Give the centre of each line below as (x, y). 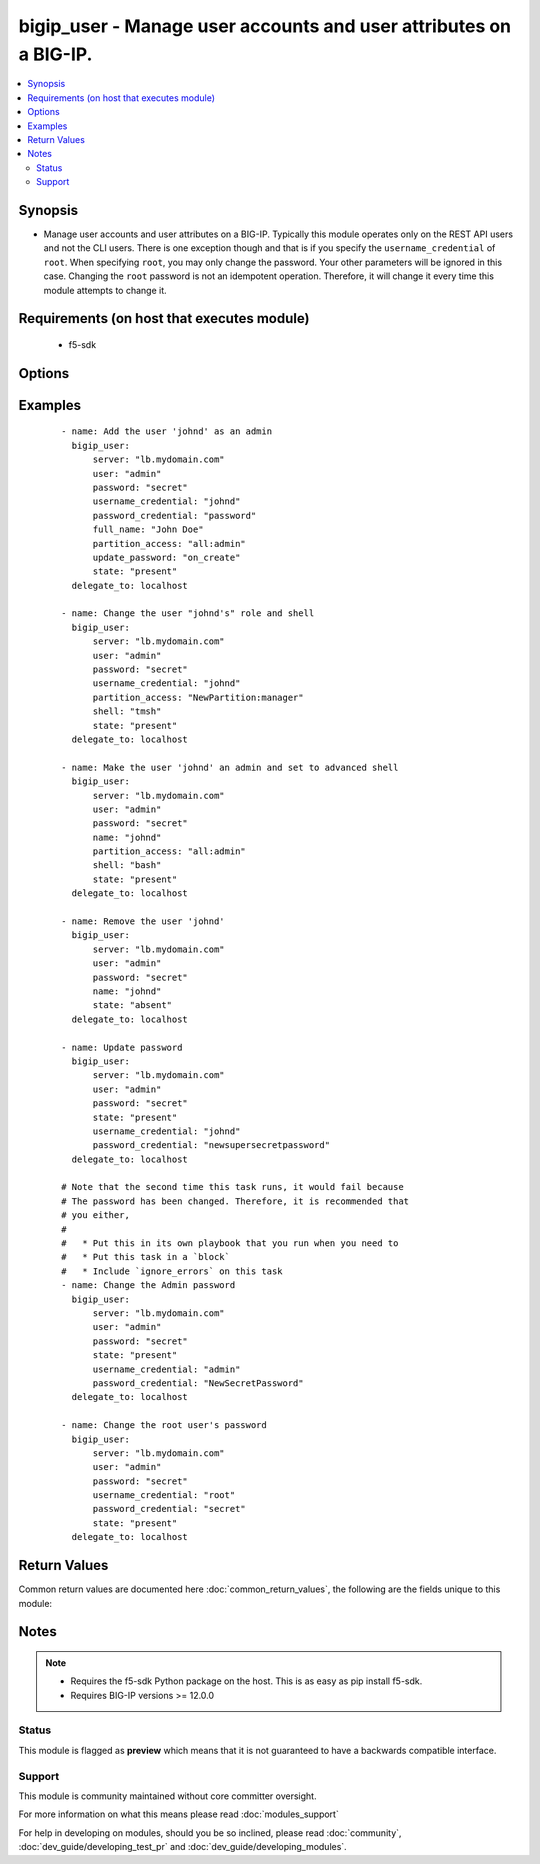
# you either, (95, 1215)
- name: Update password (122, 1047)
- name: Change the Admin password (148, 1285)
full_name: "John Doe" (148, 529)
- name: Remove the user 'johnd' (143, 921)
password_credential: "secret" (169, 1509)
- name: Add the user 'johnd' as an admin (167, 431)
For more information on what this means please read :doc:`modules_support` (178, 1814)
